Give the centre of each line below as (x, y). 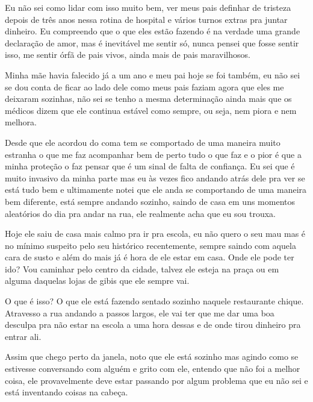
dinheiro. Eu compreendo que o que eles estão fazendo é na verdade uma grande (153, 31)
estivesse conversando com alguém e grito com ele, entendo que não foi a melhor (153, 369)
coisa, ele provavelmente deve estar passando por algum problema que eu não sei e (156, 380)
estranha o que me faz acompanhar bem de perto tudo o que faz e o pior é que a (153, 154)
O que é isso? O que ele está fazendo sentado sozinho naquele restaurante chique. (154, 301)
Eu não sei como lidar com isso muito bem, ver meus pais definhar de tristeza (148, 7)
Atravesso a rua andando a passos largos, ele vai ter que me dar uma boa (140, 312)
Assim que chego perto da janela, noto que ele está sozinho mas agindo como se (152, 356)
